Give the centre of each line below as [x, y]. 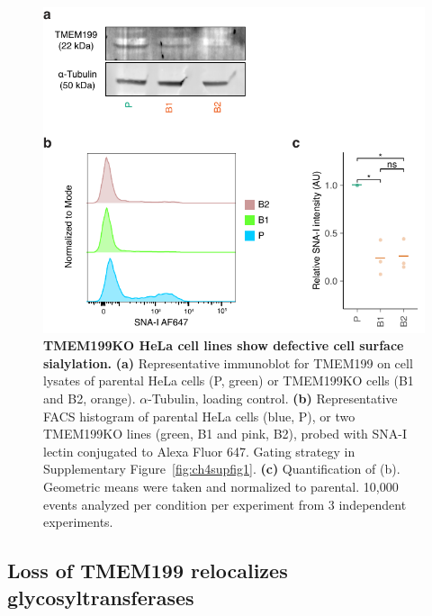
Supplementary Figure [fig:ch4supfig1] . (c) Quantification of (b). [222, 469]
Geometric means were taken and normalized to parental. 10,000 [221, 486]
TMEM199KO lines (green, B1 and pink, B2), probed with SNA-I [225, 434]
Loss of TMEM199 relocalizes [148, 571]
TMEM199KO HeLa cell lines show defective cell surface [224, 345]
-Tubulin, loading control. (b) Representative [273, 399]
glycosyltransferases [101, 597]
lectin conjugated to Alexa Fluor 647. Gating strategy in [199, 451]
